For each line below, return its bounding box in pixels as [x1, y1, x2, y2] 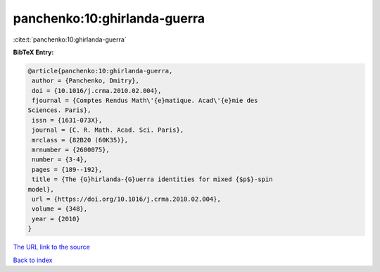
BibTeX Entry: [13, 48, 54, 56]
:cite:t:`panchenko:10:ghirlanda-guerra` [13, 35, 127, 44]
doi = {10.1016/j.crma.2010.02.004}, [32, 87, 162, 94]
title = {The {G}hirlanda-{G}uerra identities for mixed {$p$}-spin [32, 175, 273, 183]
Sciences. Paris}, [27, 106, 91, 114]
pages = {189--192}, [32, 166, 103, 173]
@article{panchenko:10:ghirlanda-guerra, [27, 67, 173, 75]
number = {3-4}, [32, 156, 88, 163]
